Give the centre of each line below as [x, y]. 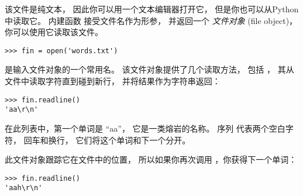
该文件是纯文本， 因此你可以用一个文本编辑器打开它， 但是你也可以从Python [152, 9]
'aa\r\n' [22, 110]
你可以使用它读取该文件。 [54, 32]
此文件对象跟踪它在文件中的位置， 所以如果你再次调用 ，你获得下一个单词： [151, 159]
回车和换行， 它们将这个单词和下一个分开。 [107, 140]
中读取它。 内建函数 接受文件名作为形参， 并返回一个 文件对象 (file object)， [151, 20]
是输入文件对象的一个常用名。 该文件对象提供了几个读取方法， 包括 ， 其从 [149, 69]
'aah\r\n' [24, 188]
